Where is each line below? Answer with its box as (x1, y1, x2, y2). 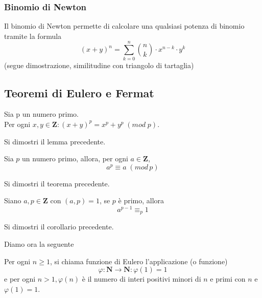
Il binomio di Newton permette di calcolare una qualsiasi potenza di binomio (4, 20, 245, 31)
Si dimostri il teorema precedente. (4, 178, 110, 188)
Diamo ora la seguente (4, 239, 74, 249)
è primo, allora (118, 195, 164, 206)
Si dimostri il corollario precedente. (4, 221, 114, 232)
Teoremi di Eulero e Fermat (4, 84, 154, 100)
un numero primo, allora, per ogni (22, 153, 128, 164)
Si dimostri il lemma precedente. (4, 136, 106, 146)
